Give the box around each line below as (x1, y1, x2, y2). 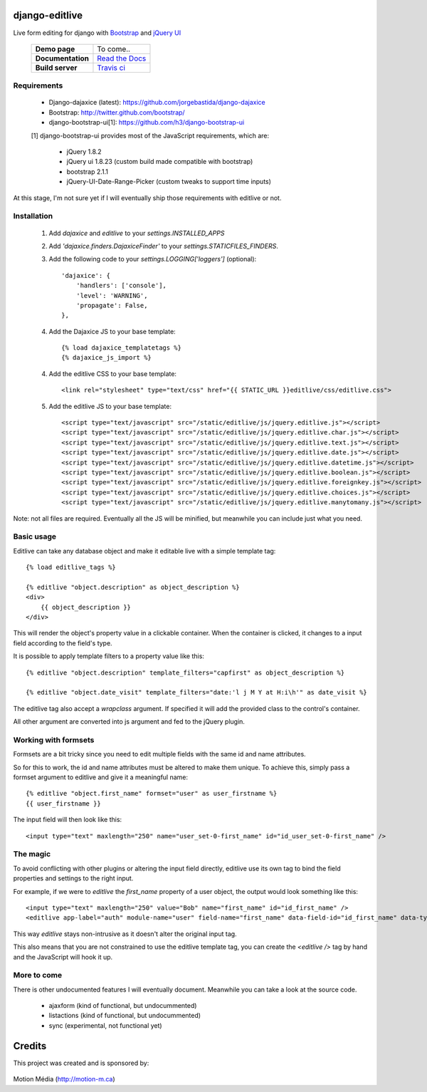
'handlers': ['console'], (75, 281, 167, 290)
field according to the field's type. (13, 638, 113, 648)
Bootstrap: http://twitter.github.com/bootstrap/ (48, 108, 185, 117)
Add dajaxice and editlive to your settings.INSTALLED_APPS (48, 229, 225, 237)
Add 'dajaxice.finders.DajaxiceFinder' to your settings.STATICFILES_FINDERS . (48, 241, 279, 250)
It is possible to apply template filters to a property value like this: (13, 652, 204, 660)
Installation (13, 211, 53, 221)
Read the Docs (97, 53, 147, 63)
